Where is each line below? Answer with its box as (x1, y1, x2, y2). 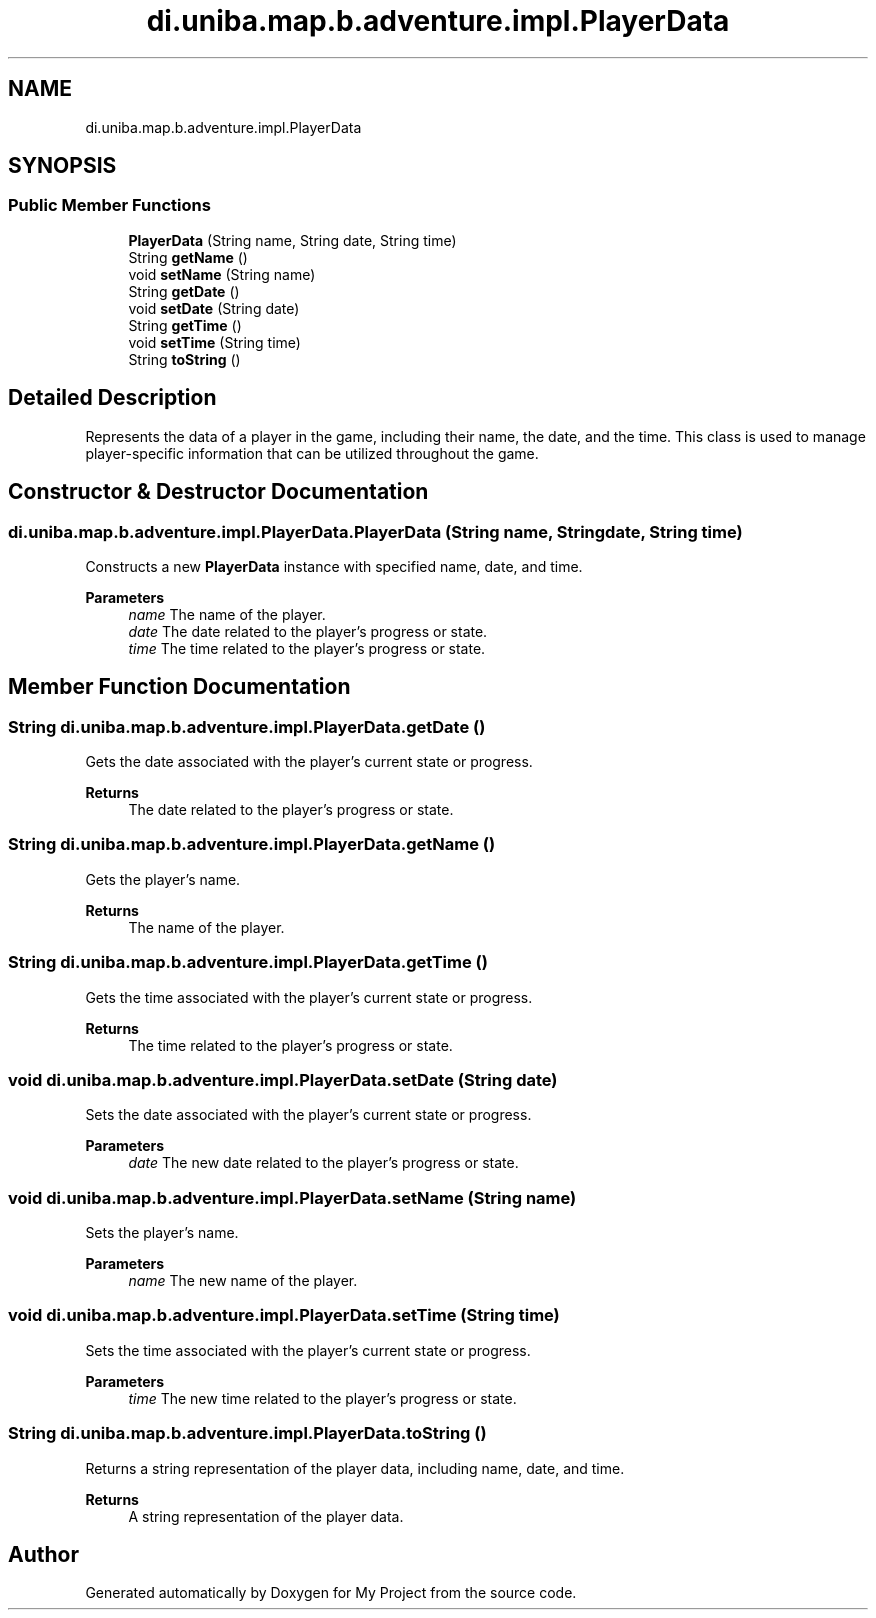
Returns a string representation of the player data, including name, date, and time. (85, 1459, 625, 1477)
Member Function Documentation (8, 674, 351, 700)
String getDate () (128, 282, 240, 300)
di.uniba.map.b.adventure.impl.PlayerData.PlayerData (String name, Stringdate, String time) (8, 521, 743, 542)
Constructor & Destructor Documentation (8, 479, 429, 505)
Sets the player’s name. (85, 1224, 239, 1242)
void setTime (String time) (128, 333, 301, 351)
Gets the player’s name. (85, 870, 241, 888)
